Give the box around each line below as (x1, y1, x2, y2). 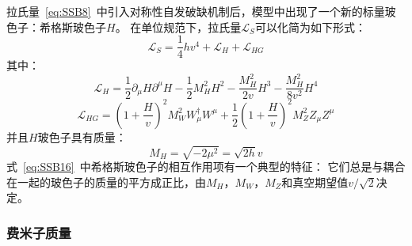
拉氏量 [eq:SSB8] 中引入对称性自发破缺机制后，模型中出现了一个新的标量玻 (6, 3, 396, 19)
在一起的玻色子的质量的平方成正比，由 (6, 173, 206, 190)
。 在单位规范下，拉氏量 (115, 18, 242, 35)
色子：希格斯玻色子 (6, 18, 106, 35)
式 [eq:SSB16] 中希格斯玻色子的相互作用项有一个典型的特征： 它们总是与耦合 (6, 158, 406, 175)
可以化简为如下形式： (254, 18, 366, 35)
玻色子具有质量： (37, 128, 127, 145)
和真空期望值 (281, 173, 349, 190)
